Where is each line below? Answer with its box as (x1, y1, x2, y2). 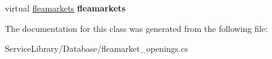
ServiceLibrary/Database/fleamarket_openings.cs (5, 42, 188, 55)
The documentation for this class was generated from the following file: (5, 22, 268, 34)
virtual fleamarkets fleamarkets (5, 2, 126, 14)
